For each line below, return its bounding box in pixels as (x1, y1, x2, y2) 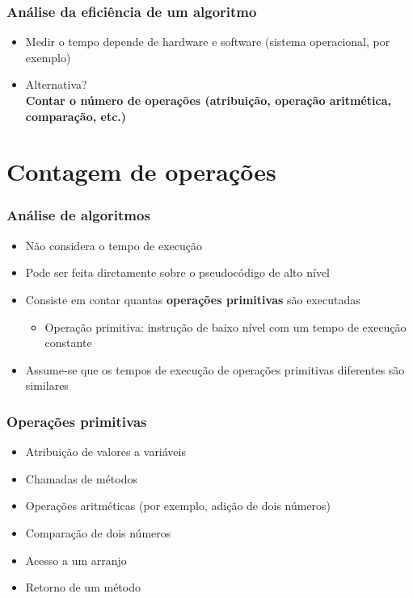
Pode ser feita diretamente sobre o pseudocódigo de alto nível (25, 264, 330, 281)
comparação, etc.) (25, 107, 127, 124)
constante (44, 334, 92, 351)
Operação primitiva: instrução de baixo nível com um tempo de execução (44, 318, 407, 335)
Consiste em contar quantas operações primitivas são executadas (25, 291, 360, 307)
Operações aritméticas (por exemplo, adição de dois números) (25, 497, 331, 514)
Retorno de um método (25, 579, 141, 596)
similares (25, 377, 69, 394)
